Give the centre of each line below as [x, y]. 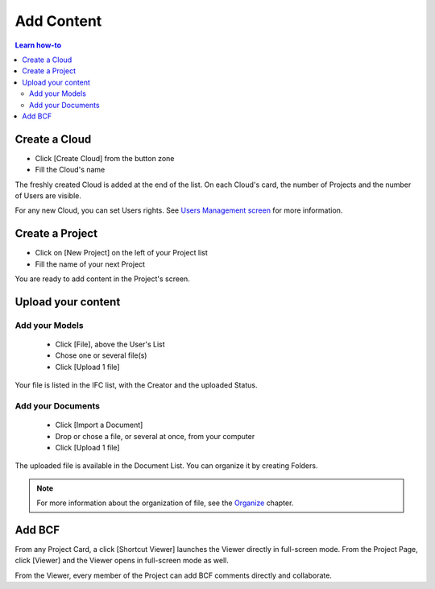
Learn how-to [38, 45]
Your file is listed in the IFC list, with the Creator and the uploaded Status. [136, 385]
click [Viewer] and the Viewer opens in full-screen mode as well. [122, 561]
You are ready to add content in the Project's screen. [103, 279]
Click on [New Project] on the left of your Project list [122, 253]
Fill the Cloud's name [70, 170]
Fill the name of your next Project [90, 264]
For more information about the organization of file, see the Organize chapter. [165, 503]
